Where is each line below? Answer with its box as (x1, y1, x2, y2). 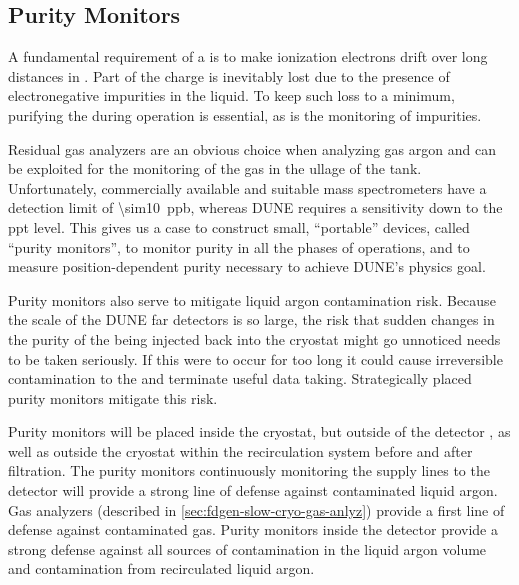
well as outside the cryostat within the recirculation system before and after (8, 440, 473, 461)
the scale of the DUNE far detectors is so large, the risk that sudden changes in (8, 309, 495, 330)
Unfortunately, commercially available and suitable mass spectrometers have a (8, 177, 487, 198)
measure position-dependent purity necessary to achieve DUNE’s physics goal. (8, 256, 486, 277)
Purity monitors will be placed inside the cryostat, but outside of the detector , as (8, 421, 511, 442)
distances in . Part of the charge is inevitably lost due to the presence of (8, 65, 450, 86)
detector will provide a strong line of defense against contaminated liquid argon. (8, 480, 498, 501)
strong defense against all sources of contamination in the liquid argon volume (8, 538, 487, 559)
